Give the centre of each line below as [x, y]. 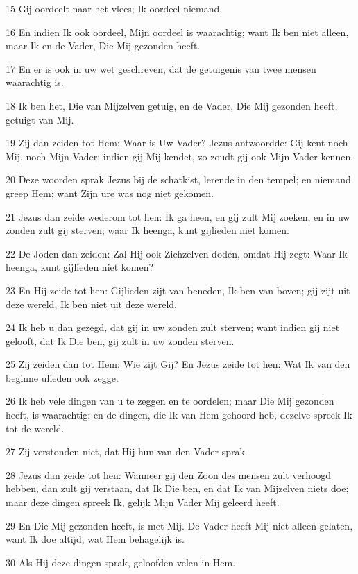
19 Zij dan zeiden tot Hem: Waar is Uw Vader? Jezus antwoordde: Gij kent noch [177, 143]
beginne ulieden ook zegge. [62, 377]
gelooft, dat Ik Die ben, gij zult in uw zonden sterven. [120, 340]
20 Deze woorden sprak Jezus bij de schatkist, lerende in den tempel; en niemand [178, 179]
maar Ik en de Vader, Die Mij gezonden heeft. [103, 45]
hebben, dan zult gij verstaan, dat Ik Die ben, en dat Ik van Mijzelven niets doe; [177, 488]
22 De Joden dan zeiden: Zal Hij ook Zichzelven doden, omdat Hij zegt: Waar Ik [177, 253]
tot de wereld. [35, 428]
